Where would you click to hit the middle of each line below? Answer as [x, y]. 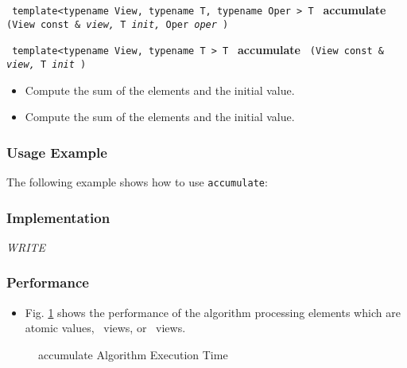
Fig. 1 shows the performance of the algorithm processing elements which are [213, 312]
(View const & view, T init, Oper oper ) [118, 24]
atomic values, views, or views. [105, 328]
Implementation [58, 217]
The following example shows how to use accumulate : [137, 182]
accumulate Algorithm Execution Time [133, 354]
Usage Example [57, 152]
